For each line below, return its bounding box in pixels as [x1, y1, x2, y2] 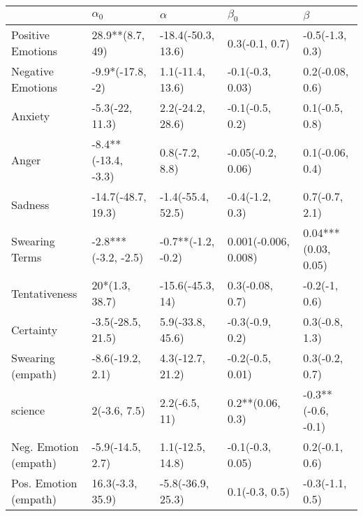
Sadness [11, 196, 50, 213]
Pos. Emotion [11, 475, 77, 492]
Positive [11, 27, 50, 43]
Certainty [11, 321, 58, 338]
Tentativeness [11, 285, 77, 301]
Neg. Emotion [11, 438, 79, 455]
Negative [11, 63, 54, 80]
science [11, 402, 45, 419]
